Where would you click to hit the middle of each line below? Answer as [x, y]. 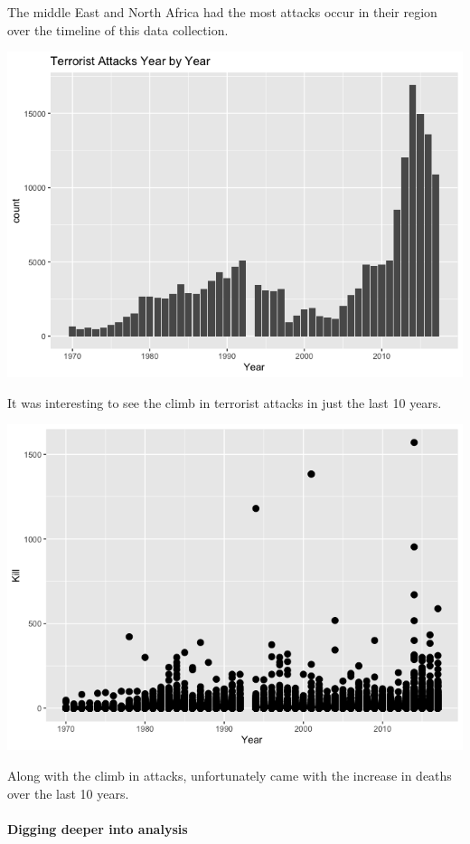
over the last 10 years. [68, 793]
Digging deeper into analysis [98, 828]
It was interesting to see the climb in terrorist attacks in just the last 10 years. [225, 402]
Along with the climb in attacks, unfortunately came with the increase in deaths [230, 775]
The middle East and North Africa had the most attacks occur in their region [222, 12]
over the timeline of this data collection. [118, 29]
